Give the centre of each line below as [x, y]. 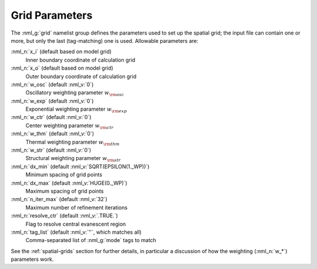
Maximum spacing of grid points [65, 191]
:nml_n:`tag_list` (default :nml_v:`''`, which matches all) [76, 232]
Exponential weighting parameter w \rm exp [76, 110]
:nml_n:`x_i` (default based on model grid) [61, 52]
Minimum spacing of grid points [64, 175]
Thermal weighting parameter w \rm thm [72, 142]
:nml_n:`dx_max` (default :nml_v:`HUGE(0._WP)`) [69, 183]
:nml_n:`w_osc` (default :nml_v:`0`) [52, 84]
